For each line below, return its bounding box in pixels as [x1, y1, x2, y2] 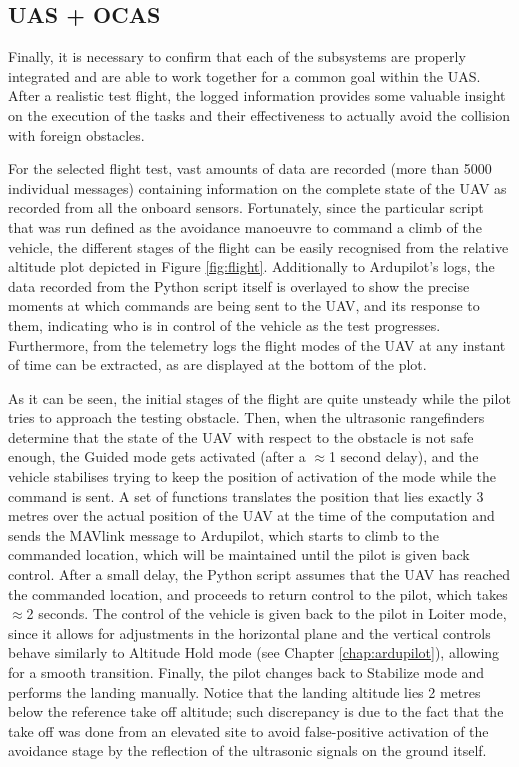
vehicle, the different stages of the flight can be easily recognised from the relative [8, 236, 509, 257]
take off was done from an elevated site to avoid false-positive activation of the [8, 720, 489, 741]
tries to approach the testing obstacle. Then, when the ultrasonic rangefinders [8, 407, 485, 428]
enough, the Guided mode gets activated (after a [8, 446, 306, 467]
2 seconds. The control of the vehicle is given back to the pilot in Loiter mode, [26, 603, 507, 624]
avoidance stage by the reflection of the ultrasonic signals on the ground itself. [8, 740, 487, 761]
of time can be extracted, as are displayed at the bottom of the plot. [8, 354, 427, 375]
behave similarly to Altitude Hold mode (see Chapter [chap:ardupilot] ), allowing [8, 642, 500, 663]
